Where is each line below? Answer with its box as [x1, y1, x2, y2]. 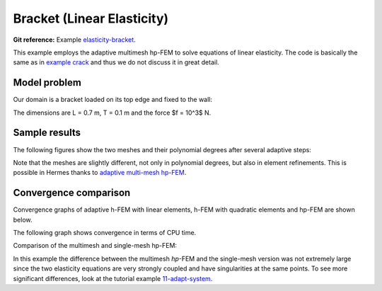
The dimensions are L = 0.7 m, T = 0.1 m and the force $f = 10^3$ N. [13, 108, 212, 117]
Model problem [13, 76, 81, 89]
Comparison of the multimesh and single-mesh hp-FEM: [13, 241, 177, 250]
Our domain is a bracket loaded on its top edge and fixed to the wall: [13, 96, 212, 104]
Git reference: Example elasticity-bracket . [13, 35, 136, 44]
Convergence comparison [13, 187, 131, 199]
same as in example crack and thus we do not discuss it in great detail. [13, 58, 219, 67]
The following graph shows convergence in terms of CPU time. [13, 229, 197, 236]
